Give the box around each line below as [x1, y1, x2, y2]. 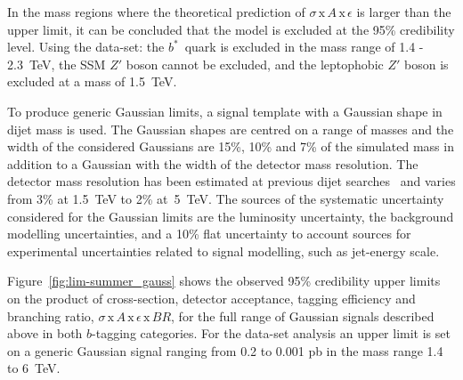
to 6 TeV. [7, 359, 61, 377]
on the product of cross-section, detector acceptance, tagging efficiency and [7, 288, 416, 307]
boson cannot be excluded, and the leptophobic [126, 54, 384, 73]
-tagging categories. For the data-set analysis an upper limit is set [92, 324, 451, 343]
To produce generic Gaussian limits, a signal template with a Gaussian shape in [7, 101, 443, 120]
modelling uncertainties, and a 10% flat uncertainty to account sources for [7, 224, 411, 243]
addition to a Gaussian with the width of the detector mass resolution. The [7, 154, 418, 173]
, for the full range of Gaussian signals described [171, 306, 435, 325]
